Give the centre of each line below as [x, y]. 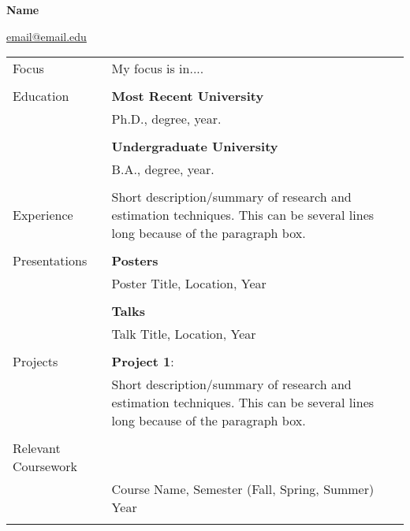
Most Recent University [188, 96]
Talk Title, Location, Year [184, 334]
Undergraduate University [195, 147]
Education [41, 96]
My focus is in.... [158, 69]
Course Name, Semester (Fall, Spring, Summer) [243, 489]
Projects [35, 362]
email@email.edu [47, 36]
